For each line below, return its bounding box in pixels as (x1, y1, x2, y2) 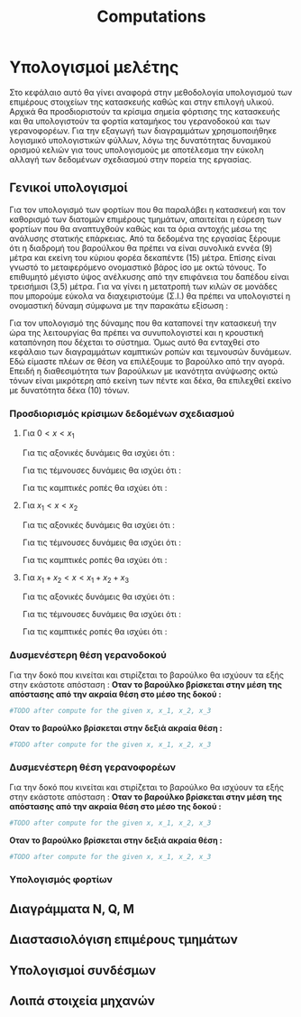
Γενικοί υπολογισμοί (9, 180, 128, 196)
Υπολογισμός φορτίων (9, 874, 113, 886)
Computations (96, 6, 206, 27)
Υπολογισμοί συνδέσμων (9, 963, 156, 978)
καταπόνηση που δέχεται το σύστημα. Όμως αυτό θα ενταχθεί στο (9, 337, 260, 347)
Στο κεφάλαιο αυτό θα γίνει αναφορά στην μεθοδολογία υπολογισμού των (9, 87, 293, 97)
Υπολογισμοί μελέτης (9, 57, 179, 78)
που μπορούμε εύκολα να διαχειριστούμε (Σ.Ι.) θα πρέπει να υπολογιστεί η (9, 291, 291, 301)
